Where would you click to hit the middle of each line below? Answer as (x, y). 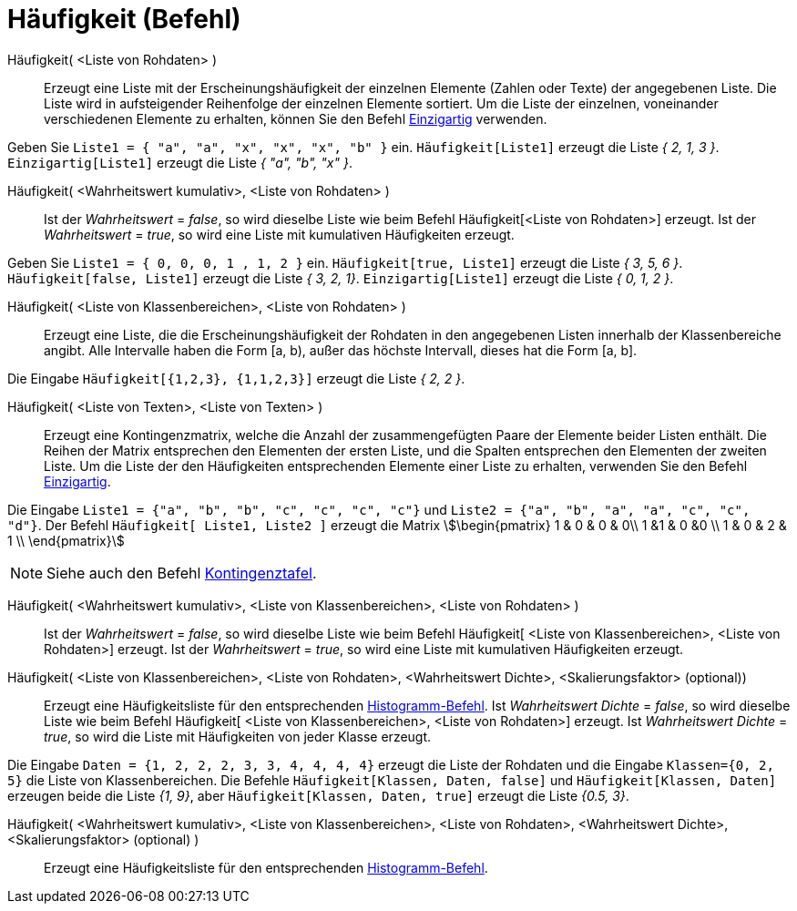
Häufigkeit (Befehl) (124, 19)
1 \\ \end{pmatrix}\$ (66, 540)
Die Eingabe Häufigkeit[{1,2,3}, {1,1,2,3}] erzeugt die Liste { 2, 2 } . (236, 378)
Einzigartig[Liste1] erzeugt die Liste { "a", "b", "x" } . (180, 162)
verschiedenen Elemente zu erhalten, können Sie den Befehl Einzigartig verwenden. (296, 118)
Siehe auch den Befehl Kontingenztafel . (182, 573)
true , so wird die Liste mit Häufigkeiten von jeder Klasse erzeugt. (238, 736)
